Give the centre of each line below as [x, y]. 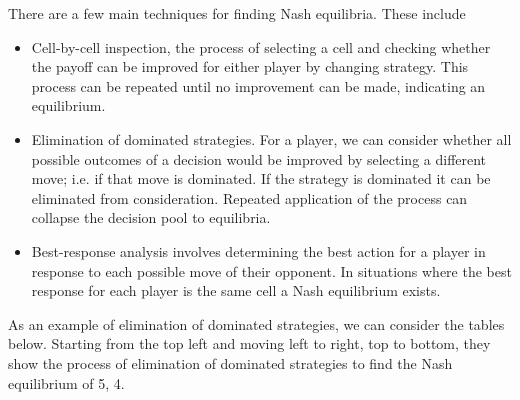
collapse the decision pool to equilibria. [151, 217]
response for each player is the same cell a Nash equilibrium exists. [236, 290]
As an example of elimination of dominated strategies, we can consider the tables [256, 323]
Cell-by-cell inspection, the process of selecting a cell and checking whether [261, 46]
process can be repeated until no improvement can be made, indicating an [258, 85]
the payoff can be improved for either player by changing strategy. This [250, 66]
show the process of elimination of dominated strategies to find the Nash [230, 362]
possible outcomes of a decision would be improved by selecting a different [259, 158]
